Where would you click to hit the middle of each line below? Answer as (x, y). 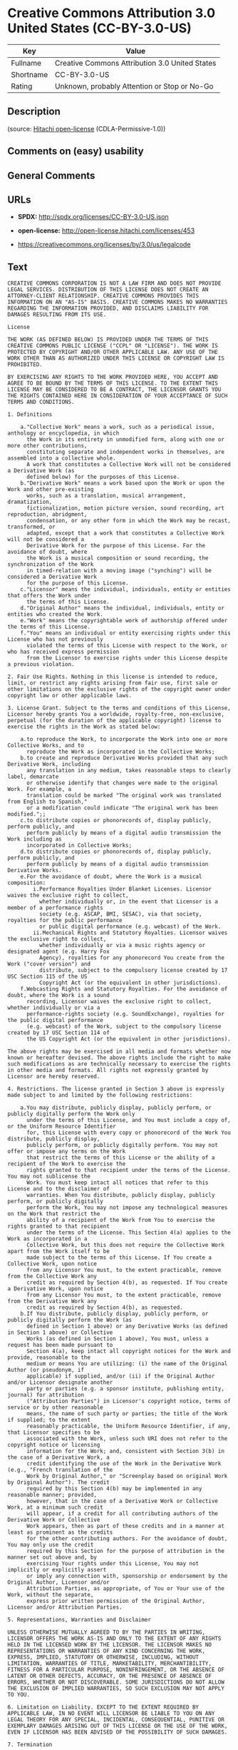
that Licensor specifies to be (54, 1432)
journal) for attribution (46, 1395)
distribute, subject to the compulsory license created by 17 (133, 971)
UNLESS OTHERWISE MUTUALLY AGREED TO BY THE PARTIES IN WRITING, (106, 1632)
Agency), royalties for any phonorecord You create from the (131, 958)
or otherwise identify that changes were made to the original (122, 783)
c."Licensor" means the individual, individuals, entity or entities (126, 590)
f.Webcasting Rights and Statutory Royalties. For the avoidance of (124, 989)
